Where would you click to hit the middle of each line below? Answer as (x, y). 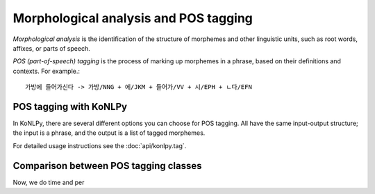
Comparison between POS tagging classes (107, 166)
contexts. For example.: (46, 71)
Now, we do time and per (49, 182)
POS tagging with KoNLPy (70, 107)
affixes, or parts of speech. (51, 48)
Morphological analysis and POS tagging (133, 18)
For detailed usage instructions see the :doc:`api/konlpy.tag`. (100, 145)
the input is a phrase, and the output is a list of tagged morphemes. (109, 133)
